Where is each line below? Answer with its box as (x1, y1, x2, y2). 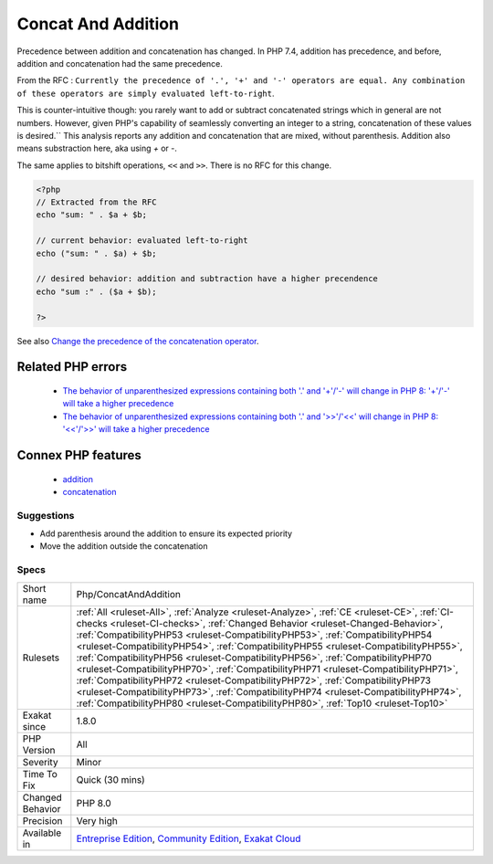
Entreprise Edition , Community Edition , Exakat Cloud (76, 832, 301, 845)
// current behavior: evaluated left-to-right (36, 236, 248, 246)
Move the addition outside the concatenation (39, 541, 208, 552)
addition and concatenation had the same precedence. (16, 58, 223, 68)
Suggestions (16, 509, 75, 522)
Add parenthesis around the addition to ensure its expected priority (39, 528, 292, 539)
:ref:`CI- (420, 606, 454, 618)
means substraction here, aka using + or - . (16, 142, 178, 154)
